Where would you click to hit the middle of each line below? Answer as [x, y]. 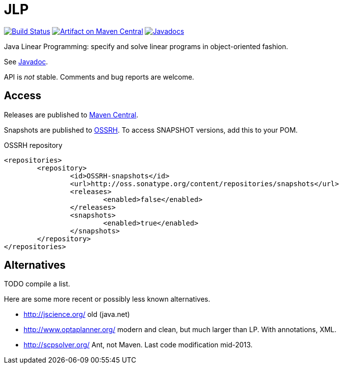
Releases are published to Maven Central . [71, 114]
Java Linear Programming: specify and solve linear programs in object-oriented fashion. [146, 46]
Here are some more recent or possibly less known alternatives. [107, 299]
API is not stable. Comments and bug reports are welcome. [99, 77]
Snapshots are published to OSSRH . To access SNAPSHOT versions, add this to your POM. [151, 130]
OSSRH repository [33, 145]
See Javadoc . [26, 61]
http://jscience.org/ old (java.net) [77, 314]
